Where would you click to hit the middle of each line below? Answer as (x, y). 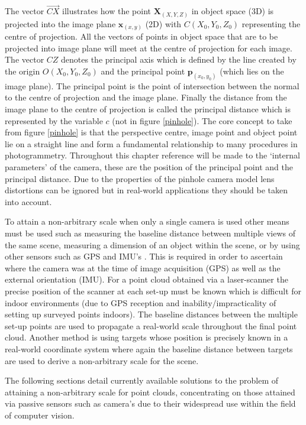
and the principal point (143, 71)
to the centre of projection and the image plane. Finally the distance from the (146, 97)
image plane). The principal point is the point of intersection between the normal (152, 85)
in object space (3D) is (233, 11)
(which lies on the (252, 71)
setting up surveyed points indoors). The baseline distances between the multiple (151, 314)
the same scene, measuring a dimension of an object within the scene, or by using (152, 244)
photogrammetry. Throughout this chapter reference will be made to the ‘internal (152, 155)
